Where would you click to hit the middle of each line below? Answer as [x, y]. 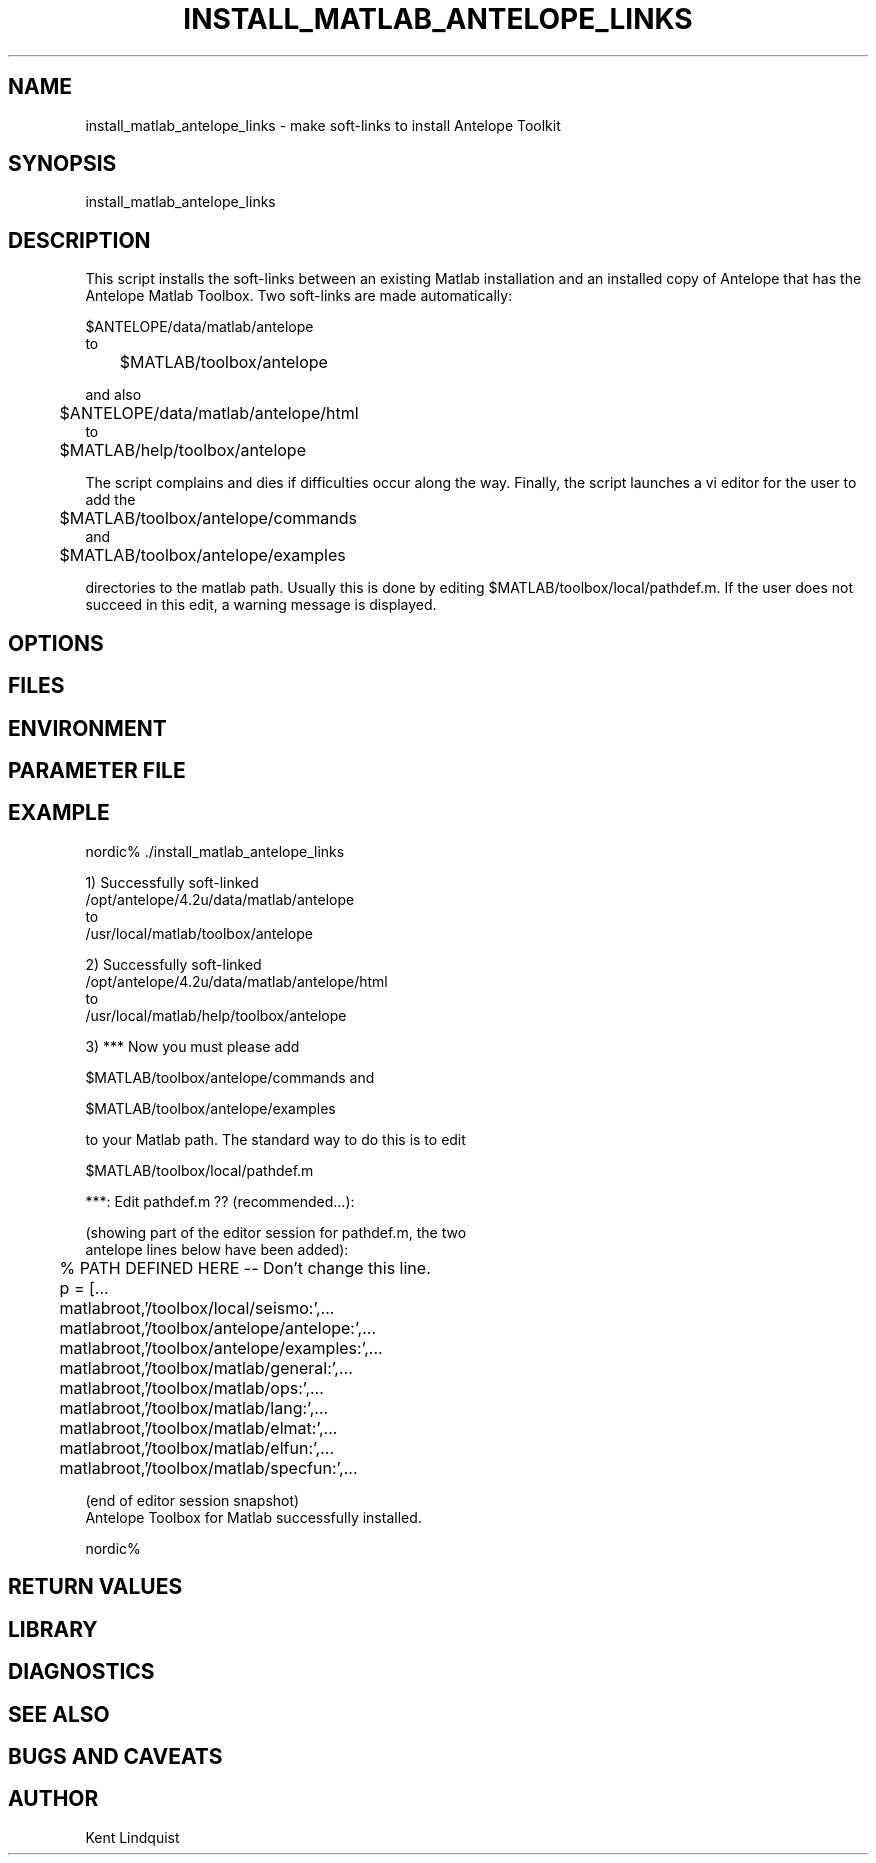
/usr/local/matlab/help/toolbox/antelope [216, 1015]
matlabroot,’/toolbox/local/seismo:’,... [197, 1307]
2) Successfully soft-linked [173, 964]
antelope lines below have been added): [217, 1249]
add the [110, 500]
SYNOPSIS [62, 164]
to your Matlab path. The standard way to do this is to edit [275, 1139]
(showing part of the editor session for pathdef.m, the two [276, 1232]
